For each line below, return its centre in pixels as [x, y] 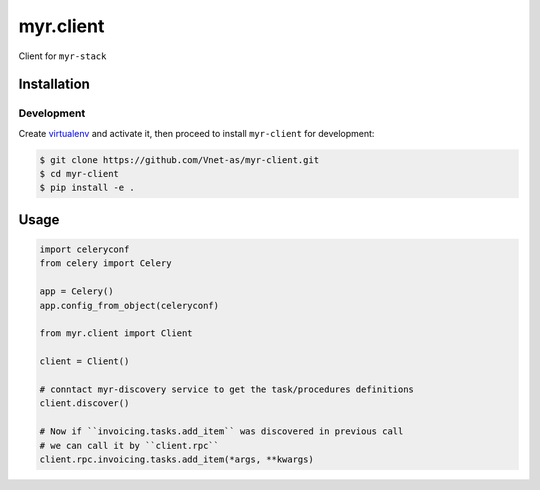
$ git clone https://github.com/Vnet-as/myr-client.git [179, 159]
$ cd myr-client [79, 174]
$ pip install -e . [87, 188]
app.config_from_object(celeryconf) [129, 305]
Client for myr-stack [62, 56]
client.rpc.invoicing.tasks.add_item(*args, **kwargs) [176, 459]
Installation [54, 84]
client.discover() [84, 403]
